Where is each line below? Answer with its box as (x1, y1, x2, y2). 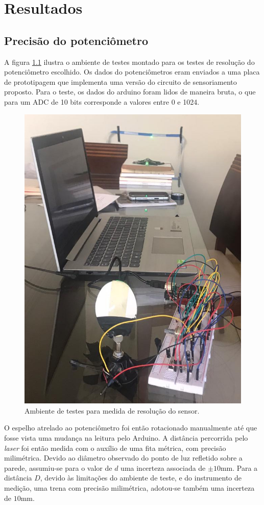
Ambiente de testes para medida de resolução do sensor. (25, 405, 200, 416)
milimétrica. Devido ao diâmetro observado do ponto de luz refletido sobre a (4, 452, 243, 463)
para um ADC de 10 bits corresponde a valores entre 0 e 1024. (4, 96, 200, 107)
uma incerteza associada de (121, 462, 206, 473)
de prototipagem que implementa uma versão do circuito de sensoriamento (4, 76, 237, 87)
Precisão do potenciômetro (4, 32, 149, 48)
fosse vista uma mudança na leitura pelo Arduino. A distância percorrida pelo (4, 432, 248, 443)
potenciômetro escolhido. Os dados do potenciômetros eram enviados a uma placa (4, 66, 260, 77)
